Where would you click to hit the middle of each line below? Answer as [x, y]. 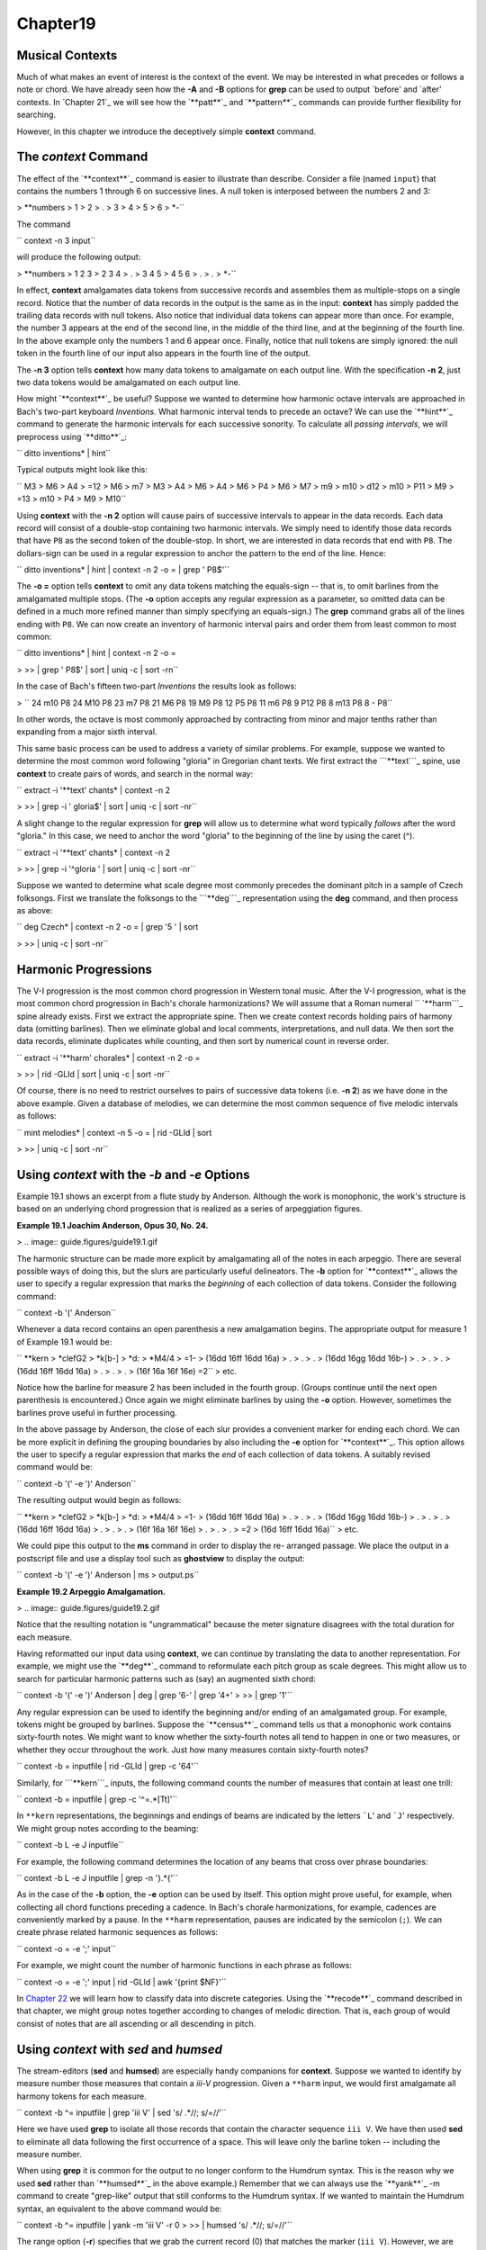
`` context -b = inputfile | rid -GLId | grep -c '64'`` [108, 1766]
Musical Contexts [67, 55]
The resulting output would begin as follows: [99, 1500]
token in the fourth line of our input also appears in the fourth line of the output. [163, 353]
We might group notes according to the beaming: [108, 1828]
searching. [36, 115]
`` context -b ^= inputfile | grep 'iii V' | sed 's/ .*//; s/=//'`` [121, 2112]
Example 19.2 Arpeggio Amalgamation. [91, 1591]
